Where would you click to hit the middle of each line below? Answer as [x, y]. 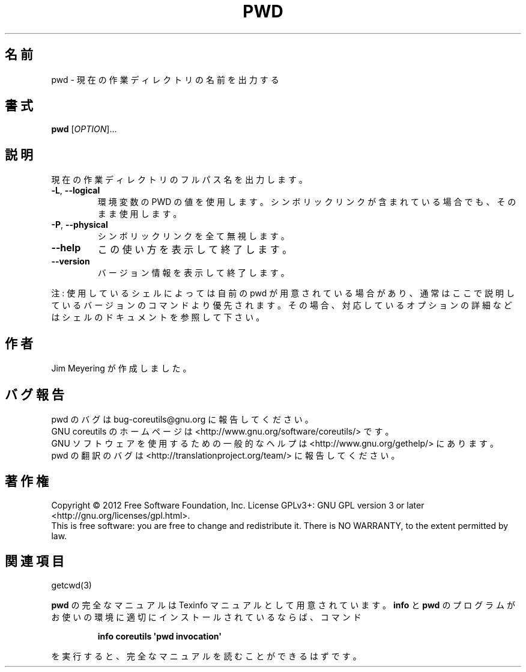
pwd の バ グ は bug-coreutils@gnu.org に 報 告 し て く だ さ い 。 [182, 419]
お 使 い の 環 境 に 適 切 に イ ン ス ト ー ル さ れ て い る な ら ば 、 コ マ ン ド [206, 617]
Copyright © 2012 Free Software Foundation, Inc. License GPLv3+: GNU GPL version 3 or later [238, 505]
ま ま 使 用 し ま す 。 [140, 214]
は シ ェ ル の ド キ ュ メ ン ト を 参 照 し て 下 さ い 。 [158, 317]
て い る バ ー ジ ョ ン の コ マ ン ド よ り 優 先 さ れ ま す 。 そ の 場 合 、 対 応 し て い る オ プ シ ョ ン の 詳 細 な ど [282, 305]
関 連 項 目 [35, 561]
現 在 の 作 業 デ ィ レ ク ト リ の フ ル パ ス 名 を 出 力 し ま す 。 [179, 180]
